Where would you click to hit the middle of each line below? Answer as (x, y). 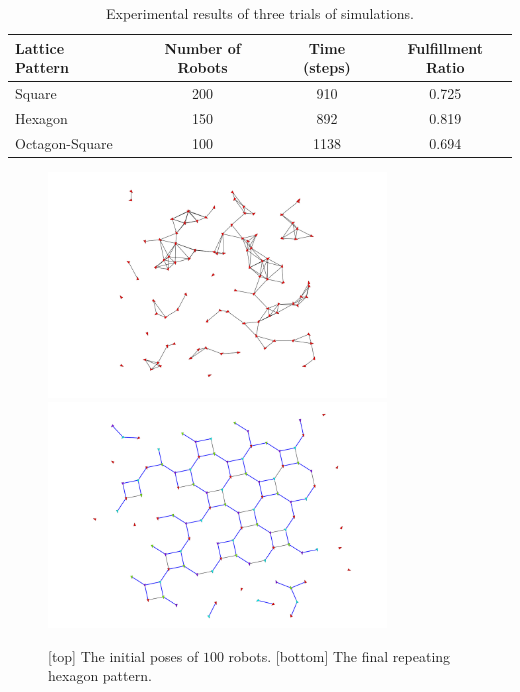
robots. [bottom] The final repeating (339, 655)
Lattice (40, 47)
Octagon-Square (64, 142)
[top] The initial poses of (123, 655)
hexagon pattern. (100, 675)
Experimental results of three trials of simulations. (260, 13)
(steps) (326, 67)
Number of (202, 47)
